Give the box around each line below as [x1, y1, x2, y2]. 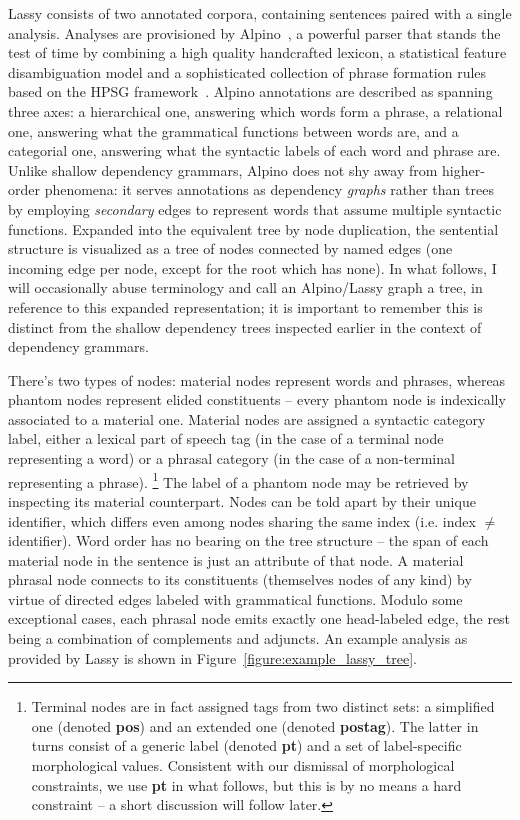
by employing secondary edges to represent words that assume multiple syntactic [8, 198, 502, 219]
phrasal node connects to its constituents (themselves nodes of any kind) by [8, 569, 472, 590]
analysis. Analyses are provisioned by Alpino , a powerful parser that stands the [8, 22, 501, 43]
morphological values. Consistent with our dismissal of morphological [31, 755, 455, 776]
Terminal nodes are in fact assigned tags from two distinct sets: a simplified [31, 696, 495, 717]
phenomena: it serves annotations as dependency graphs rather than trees [44, 179, 494, 200]
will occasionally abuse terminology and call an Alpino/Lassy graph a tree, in [8, 277, 483, 298]
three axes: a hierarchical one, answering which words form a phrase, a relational [8, 100, 503, 121]
